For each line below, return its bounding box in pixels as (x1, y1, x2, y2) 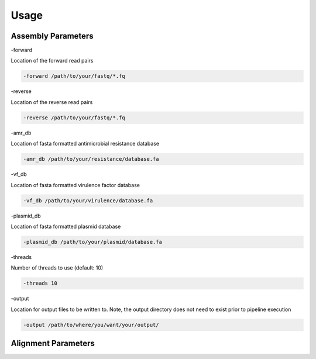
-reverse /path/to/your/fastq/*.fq (23, 114, 125, 121)
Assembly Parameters (11, 31, 94, 41)
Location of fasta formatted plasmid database (11, 223, 121, 230)
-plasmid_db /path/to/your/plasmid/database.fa (23, 239, 162, 245)
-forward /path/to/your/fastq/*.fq (23, 73, 125, 80)
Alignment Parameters (11, 339, 95, 348)
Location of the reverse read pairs (11, 98, 93, 105)
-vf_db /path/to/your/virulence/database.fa (23, 197, 153, 204)
